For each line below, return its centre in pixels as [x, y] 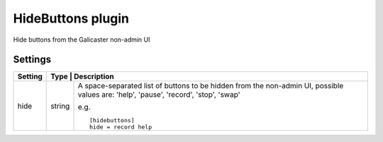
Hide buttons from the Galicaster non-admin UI [82, 40]
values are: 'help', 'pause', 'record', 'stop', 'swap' [159, 95]
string [60, 106]
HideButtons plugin [71, 18]
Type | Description [83, 76]
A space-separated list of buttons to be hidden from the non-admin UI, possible [211, 86]
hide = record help [121, 127]
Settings [32, 60]
